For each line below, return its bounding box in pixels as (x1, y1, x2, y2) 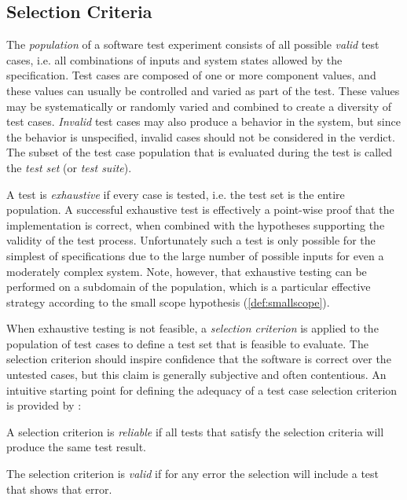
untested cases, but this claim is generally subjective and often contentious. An (6, 366, 387, 383)
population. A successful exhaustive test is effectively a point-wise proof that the (6, 201, 394, 218)
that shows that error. (6, 480, 112, 497)
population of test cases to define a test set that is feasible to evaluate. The (6, 335, 368, 351)
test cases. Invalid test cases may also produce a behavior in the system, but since (6, 113, 401, 130)
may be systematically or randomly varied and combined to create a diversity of (6, 97, 392, 114)
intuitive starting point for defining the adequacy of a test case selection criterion (6, 381, 398, 398)
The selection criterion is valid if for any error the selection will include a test (6, 465, 379, 482)
